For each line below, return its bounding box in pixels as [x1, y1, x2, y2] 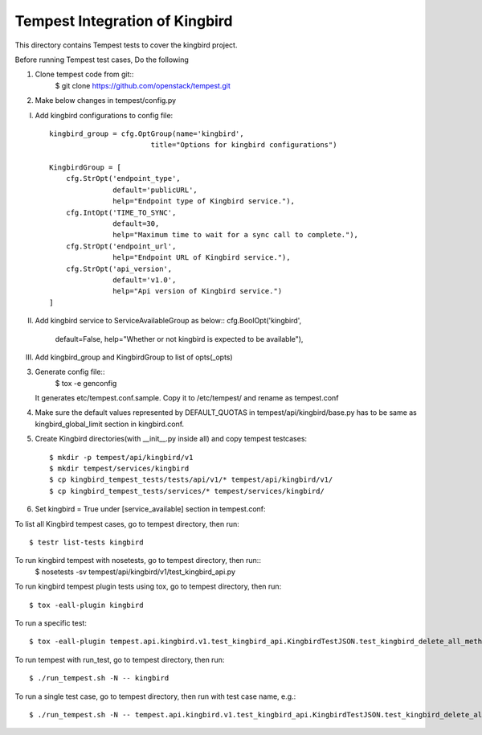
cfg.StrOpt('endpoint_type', [65, 174, 181, 183]
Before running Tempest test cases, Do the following [14, 55, 189, 64]
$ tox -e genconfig [55, 378, 117, 388]
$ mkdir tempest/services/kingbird [49, 464, 190, 474]
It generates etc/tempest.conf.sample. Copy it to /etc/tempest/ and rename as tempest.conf [35, 393, 339, 403]
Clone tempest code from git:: [35, 69, 134, 80]
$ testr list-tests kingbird [29, 538, 144, 547]
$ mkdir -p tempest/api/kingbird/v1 [49, 453, 194, 462]
